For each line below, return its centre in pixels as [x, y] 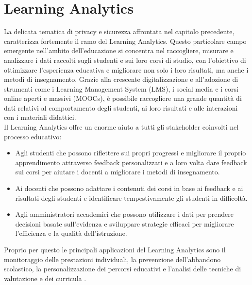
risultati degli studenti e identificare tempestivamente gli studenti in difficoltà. [131, 198]
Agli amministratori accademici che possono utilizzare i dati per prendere [125, 214]
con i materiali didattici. [40, 117]
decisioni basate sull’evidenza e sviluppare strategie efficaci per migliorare [125, 223]
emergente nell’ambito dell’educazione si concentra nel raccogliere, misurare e [119, 50]
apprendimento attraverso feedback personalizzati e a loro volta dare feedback [131, 162]
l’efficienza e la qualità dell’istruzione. [71, 233]
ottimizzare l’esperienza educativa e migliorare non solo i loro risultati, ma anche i [126, 69]
